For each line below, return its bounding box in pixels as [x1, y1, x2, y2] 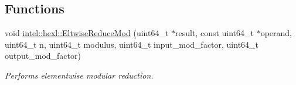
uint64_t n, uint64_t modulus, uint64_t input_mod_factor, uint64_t [5, 38, 259, 50]
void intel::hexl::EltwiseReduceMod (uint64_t [5, 27, 169, 39]
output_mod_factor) [5, 49, 81, 62]
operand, [260, 27, 292, 39]
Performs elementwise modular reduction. [5, 69, 154, 81]
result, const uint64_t [175, 27, 254, 39]
